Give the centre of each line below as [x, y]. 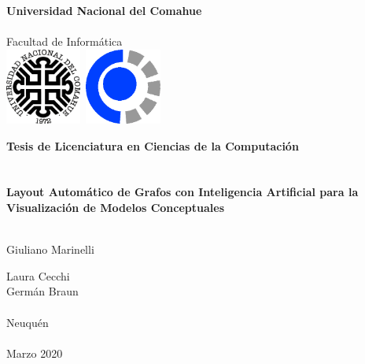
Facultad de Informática [65, 41]
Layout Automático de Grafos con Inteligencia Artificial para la [182, 192]
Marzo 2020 [35, 353]
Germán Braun [42, 291]
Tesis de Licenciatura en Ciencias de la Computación [153, 145]
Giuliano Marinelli [50, 249]
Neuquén [28, 322]
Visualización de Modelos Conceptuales [116, 208]
